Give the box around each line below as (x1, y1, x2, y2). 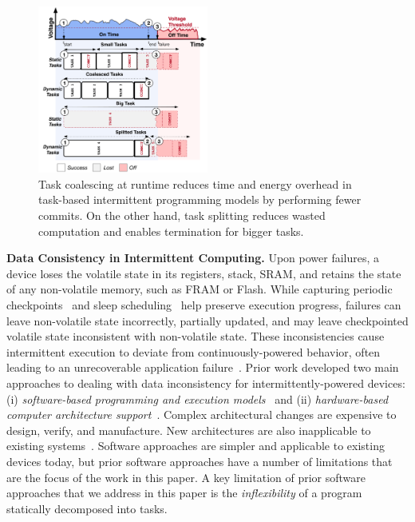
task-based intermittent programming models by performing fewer (38, 191, 362, 208)
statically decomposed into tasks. (6, 500, 168, 516)
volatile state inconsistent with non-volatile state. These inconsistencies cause (6, 328, 385, 345)
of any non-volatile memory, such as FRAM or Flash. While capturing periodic (6, 281, 393, 297)
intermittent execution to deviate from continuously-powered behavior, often (6, 343, 381, 360)
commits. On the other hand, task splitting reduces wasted (38, 207, 326, 224)
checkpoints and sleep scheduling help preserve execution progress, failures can (6, 297, 401, 313)
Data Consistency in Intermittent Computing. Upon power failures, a (6, 249, 380, 266)
